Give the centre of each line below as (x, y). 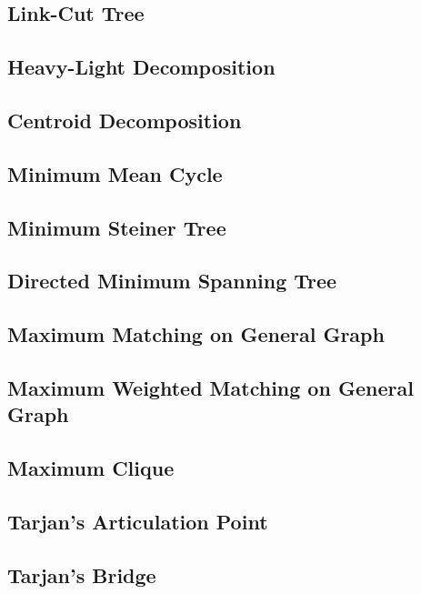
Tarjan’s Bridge (82, 574)
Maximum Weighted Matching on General (210, 387)
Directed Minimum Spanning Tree (172, 281)
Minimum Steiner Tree (117, 227)
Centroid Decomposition (125, 120)
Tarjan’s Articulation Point (138, 521)
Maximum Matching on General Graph (196, 334)
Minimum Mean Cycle (115, 173)
